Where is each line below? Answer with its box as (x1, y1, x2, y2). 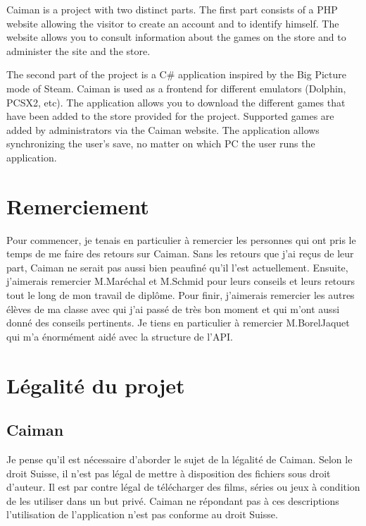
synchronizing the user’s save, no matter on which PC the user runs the (6, 136, 315, 151)
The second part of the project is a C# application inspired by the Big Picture (6, 67, 346, 82)
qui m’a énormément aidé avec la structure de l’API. (6, 329, 233, 343)
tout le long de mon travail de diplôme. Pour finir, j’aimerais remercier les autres (6, 288, 355, 302)
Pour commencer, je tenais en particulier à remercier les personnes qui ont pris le (6, 232, 356, 247)
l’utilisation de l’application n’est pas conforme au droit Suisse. (6, 507, 278, 522)
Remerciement (6, 191, 149, 220)
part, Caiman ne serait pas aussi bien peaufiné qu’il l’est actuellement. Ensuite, (6, 259, 348, 274)
